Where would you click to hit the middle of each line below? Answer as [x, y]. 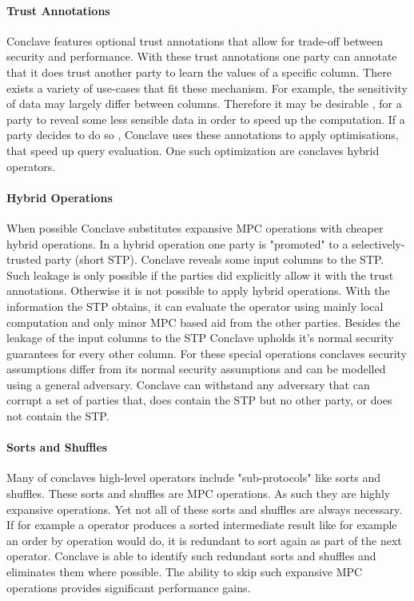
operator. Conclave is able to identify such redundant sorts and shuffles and [191, 556]
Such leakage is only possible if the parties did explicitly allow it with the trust [200, 275]
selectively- [378, 243]
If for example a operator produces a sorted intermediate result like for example [202, 525]
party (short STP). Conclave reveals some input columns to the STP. [215, 259]
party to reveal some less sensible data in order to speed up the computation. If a [206, 119]
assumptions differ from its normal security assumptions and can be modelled [196, 369]
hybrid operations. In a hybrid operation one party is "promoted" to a [177, 243]
